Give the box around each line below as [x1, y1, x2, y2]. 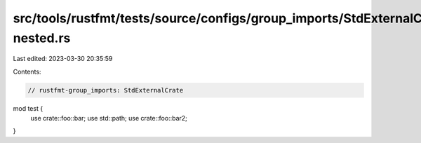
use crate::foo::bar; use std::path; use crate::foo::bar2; [30, 114, 187, 123]
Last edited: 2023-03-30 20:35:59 [13, 55, 113, 63]
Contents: [13, 67, 41, 76]
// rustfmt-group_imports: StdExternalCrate [27, 86, 184, 94]
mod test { [13, 104, 44, 112]
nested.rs [13, 30, 71, 46]
